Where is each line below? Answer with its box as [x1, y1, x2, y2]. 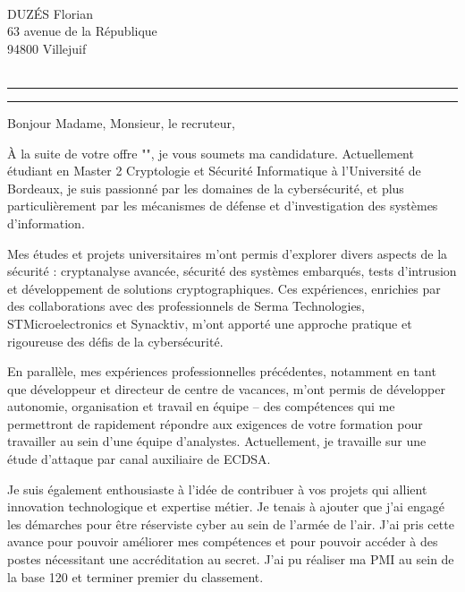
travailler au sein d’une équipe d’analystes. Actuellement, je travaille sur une [7, 432, 427, 450]
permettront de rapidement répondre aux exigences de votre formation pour [7, 414, 423, 433]
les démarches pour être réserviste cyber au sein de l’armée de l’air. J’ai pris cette [7, 514, 454, 533]
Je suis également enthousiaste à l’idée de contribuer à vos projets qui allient [7, 479, 427, 498]
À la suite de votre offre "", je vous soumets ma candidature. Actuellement [7, 143, 414, 162]
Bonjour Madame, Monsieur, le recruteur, [7, 113, 235, 132]
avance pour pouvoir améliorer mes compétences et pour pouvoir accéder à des [7, 532, 438, 551]
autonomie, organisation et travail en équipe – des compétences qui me [7, 397, 395, 416]
